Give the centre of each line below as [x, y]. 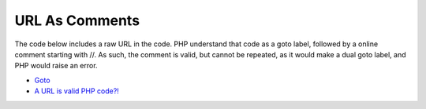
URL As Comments [77, 20]
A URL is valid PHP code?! [77, 91]
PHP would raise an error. [56, 66]
